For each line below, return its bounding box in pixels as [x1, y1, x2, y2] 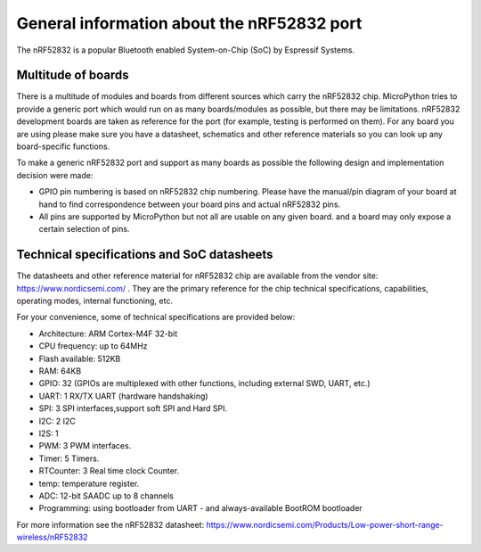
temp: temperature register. [38, 478, 140, 489]
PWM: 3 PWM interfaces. [38, 441, 132, 451]
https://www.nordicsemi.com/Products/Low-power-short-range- [206, 519, 444, 530]
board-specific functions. [16, 141, 110, 152]
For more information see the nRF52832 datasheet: [16, 519, 205, 530]
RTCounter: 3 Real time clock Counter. [38, 465, 180, 476]
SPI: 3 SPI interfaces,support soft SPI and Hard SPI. [38, 403, 228, 414]
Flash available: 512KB [38, 353, 121, 364]
